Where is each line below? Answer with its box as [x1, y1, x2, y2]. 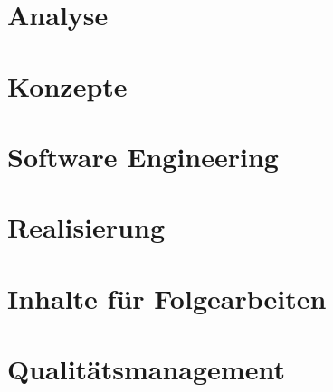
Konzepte [7, 67, 128, 104]
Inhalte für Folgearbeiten [7, 279, 327, 316]
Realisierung [7, 209, 165, 246]
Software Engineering [7, 137, 279, 174]
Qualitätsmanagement [7, 350, 285, 387]
